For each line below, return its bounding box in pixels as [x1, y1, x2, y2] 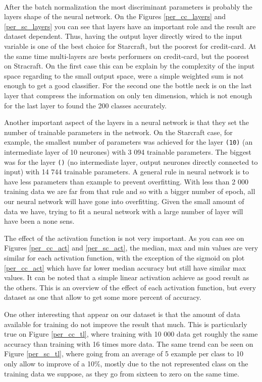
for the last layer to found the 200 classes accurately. [4, 100, 167, 110]
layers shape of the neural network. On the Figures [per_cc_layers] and [4, 11, 226, 22]
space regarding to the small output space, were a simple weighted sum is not [4, 70, 244, 81]
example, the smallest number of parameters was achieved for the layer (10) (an [4, 137, 253, 147]
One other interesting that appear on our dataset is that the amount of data [4, 308, 240, 319]
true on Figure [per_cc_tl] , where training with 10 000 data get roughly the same [4, 329, 258, 339]
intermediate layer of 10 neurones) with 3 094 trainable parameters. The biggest [4, 146, 252, 157]
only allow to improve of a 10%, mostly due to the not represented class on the [4, 358, 248, 368]
